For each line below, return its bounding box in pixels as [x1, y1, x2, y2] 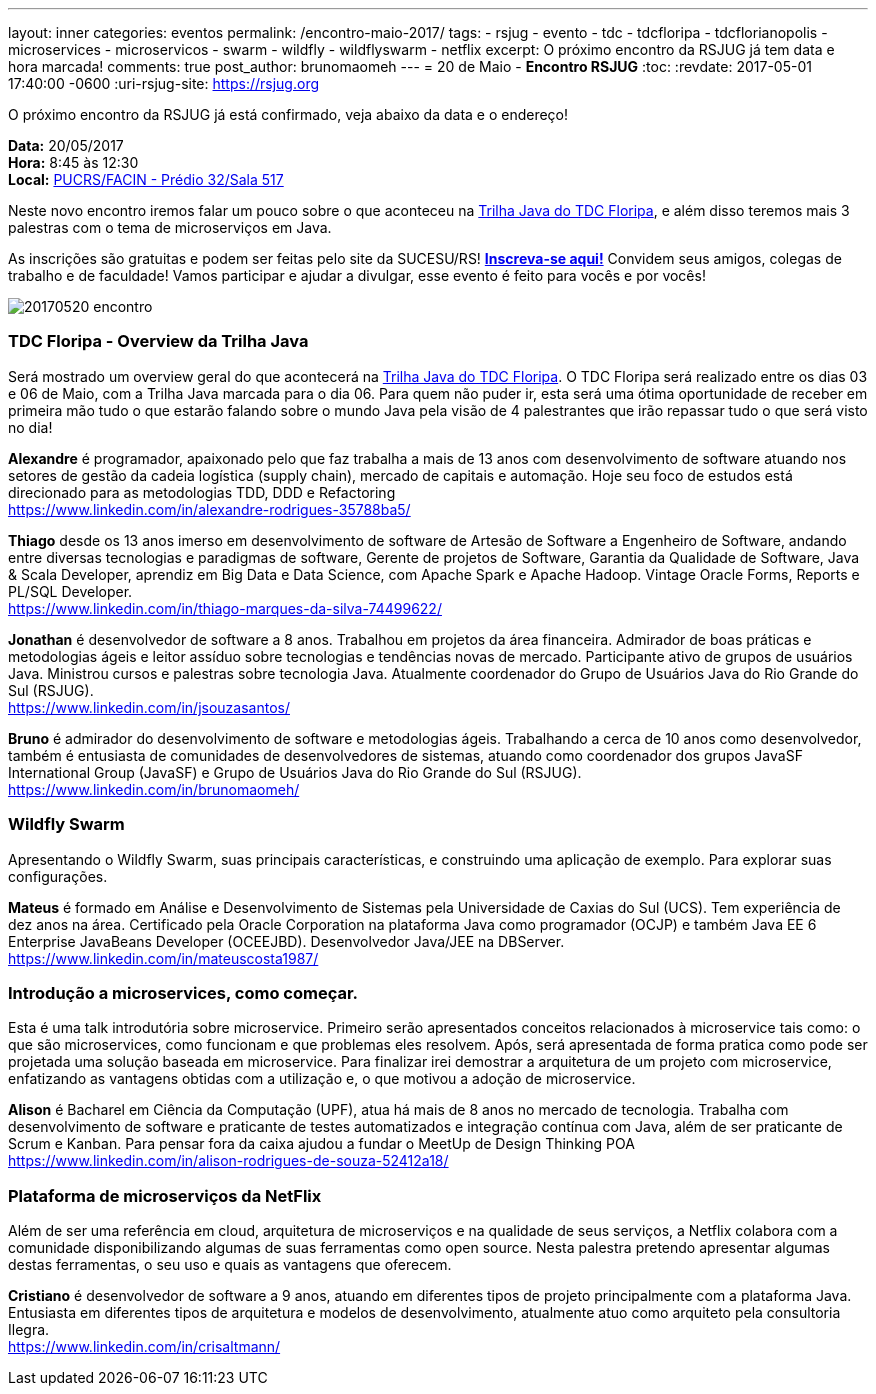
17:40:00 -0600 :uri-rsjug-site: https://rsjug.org [8, 75, 320, 92]
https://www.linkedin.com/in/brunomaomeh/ [8, 780, 300, 798]
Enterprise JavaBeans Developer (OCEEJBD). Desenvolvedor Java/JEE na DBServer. [8, 932, 565, 950]
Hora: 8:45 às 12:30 [8, 154, 139, 171]
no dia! [8, 418, 53, 436]
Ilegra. [8, 1321, 50, 1338]
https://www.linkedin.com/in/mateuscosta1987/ [8, 949, 319, 967]
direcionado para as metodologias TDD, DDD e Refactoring [8, 483, 396, 501]
